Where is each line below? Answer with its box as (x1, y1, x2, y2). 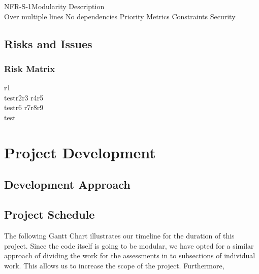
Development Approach (4, 177, 131, 192)
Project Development (4, 142, 156, 162)
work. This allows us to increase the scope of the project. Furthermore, (4, 260, 224, 270)
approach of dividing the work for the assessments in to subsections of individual (4, 250, 255, 261)
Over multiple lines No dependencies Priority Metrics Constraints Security (4, 11, 236, 21)
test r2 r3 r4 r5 (4, 92, 44, 102)
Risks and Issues (4, 36, 92, 51)
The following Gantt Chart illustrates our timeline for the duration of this (4, 230, 235, 241)
